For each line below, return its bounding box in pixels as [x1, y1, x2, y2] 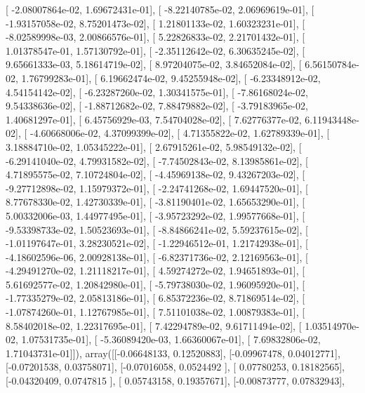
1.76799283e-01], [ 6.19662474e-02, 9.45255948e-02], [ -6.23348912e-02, [21, 70, 321, 85]
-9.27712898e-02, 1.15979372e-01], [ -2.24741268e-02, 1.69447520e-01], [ [6, 180, 308, 195]
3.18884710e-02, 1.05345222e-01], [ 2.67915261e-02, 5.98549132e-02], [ [6, 139, 302, 154]
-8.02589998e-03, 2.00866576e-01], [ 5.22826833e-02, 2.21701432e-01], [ [6, 29, 305, 44]
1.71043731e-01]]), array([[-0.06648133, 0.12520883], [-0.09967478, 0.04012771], [6, 345, 340, 360]
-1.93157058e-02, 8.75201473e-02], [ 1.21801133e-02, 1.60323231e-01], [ [6, 15, 305, 30]
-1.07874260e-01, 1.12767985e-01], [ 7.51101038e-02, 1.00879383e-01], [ [6, 305, 305, 319]
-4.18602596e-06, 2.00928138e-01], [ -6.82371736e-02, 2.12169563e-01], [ [6, 249, 308, 264]
